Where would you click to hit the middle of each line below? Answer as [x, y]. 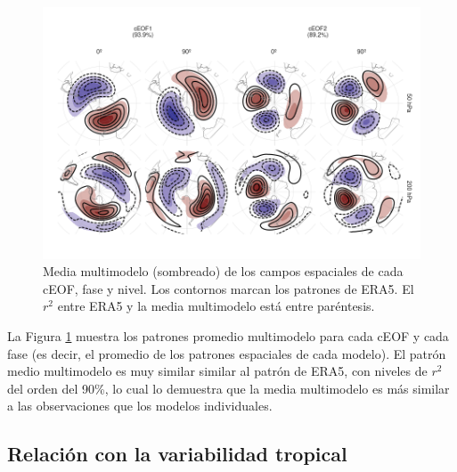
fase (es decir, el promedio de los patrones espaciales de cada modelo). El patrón [227, 353]
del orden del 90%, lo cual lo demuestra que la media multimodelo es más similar [228, 388]
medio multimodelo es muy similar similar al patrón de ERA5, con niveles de [217, 371]
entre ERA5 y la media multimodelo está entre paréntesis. [216, 306]
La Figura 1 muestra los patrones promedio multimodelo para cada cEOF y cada [228, 336]
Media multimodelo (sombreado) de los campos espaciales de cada [223, 271]
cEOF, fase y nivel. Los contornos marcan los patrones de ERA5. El [228, 288]
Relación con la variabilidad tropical [177, 454]
